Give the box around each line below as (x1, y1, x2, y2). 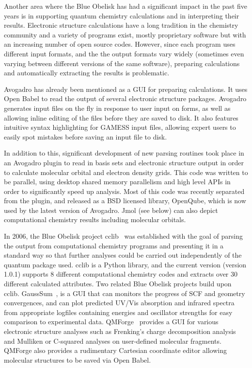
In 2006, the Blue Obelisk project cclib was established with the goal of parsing (4, 231, 243, 241)
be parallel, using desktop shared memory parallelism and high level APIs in (4, 176, 231, 187)
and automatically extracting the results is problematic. (4, 68, 170, 78)
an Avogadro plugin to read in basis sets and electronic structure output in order (4, 157, 244, 167)
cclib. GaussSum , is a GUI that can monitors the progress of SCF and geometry (4, 288, 245, 298)
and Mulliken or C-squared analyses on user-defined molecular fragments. (4, 335, 221, 346)
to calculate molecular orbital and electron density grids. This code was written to (4, 167, 248, 177)
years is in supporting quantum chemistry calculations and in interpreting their (4, 10, 239, 20)
